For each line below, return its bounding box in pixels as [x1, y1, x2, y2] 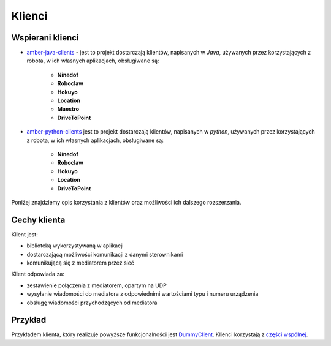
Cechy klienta [11, 214, 66, 225]
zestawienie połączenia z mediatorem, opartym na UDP [26, 282, 167, 289]
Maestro [57, 105, 80, 113]
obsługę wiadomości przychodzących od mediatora [26, 299, 158, 306]
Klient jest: [11, 230, 38, 238]
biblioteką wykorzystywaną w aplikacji [26, 242, 124, 249]
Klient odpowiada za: [11, 270, 64, 278]
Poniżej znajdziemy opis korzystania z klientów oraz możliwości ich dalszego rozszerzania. [11, 198, 242, 206]
